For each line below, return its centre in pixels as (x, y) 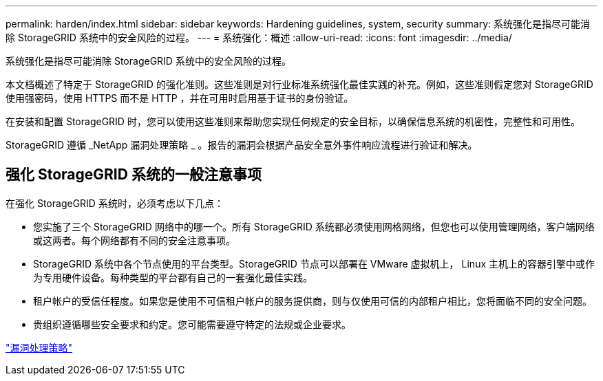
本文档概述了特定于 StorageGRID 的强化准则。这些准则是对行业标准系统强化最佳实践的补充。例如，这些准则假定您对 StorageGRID (299, 84)
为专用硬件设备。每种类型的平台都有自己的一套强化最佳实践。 (173, 277)
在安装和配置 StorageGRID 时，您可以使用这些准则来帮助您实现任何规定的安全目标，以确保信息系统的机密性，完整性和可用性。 (293, 121)
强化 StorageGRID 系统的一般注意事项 (134, 175)
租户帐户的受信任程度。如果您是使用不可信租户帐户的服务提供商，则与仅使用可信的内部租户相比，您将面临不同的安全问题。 (313, 301)
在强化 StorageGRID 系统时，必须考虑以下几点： (115, 203)
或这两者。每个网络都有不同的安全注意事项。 (134, 240)
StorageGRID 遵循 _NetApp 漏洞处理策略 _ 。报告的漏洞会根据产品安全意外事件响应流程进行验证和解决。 (242, 145)
